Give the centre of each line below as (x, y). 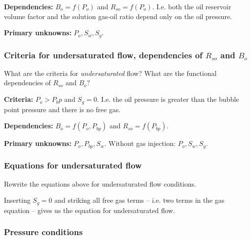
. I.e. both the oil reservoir (192, 6)
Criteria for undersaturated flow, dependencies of (103, 55)
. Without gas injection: (140, 143)
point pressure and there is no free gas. (62, 109)
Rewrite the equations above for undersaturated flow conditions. (100, 183)
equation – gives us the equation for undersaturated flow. (90, 210)
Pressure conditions (43, 232)
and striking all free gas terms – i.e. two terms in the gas (139, 200)
